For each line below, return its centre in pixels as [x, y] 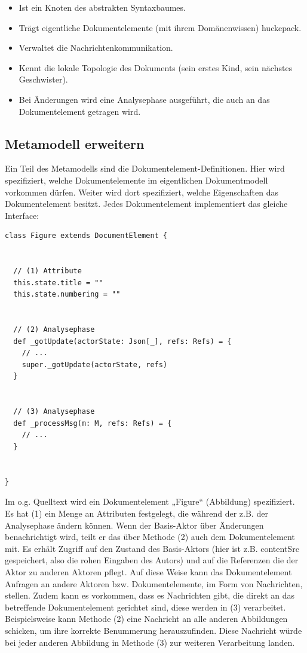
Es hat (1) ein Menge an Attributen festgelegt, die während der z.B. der [136, 513]
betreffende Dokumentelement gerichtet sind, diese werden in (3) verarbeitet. [145, 607]
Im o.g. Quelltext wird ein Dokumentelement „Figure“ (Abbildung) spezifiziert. [150, 501]
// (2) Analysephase [54, 330]
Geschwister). [43, 79]
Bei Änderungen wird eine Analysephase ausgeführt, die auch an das [144, 99]
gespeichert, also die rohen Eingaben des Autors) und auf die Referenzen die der [152, 560]
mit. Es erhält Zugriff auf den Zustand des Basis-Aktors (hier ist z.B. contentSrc [152, 548]
